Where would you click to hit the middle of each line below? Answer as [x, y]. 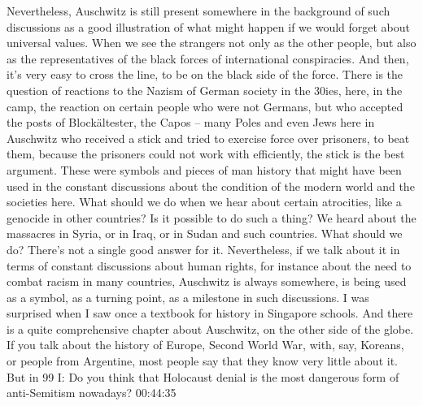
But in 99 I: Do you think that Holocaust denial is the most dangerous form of [203, 376]
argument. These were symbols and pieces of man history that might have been [204, 169]
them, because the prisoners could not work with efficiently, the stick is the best [206, 154]
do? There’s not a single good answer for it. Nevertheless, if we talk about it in [203, 249]
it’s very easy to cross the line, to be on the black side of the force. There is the [205, 74]
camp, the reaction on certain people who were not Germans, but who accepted [205, 106]
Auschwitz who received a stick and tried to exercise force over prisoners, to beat [208, 138]
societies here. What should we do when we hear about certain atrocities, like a [204, 202]
